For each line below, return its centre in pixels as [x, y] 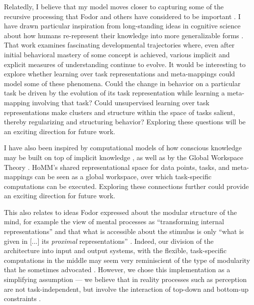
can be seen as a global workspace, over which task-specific [123, 176]
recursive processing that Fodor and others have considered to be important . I [122, 16]
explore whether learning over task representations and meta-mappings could [120, 74]
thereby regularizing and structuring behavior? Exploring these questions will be [125, 122]
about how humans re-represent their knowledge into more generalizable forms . [124, 35]
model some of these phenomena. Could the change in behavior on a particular [122, 83]
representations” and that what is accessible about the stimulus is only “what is [124, 231]
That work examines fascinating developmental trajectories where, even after [119, 45]
